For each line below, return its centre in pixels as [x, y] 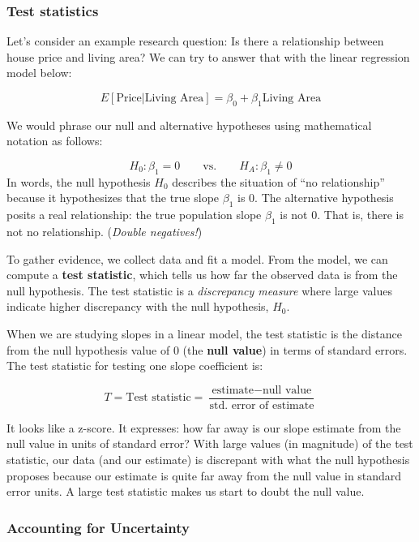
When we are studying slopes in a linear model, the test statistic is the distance [204, 333]
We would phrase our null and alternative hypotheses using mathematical [189, 125]
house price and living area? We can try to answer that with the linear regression [208, 56]
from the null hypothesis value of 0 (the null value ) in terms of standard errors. [207, 349]
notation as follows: [55, 141]
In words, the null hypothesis [79, 181]
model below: [39, 73]
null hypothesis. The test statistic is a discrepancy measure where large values [199, 290]
